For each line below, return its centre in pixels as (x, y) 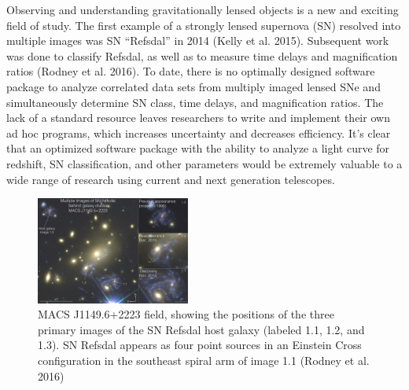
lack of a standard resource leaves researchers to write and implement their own (198, 118)
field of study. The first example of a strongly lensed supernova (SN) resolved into (204, 25)
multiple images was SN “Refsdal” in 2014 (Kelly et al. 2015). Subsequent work (198, 40)
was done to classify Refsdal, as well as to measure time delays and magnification (202, 55)
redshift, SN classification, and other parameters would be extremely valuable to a (204, 163)
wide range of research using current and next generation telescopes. (171, 179)
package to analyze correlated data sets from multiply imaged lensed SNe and (193, 86)
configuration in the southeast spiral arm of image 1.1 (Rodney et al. (204, 360)
